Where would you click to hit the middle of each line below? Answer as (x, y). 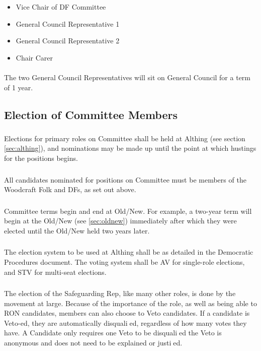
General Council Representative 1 (68, 23)
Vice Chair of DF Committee (61, 7)
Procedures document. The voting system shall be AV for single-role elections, (124, 261)
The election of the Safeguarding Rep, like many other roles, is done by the (120, 293)
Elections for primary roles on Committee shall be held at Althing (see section (125, 138)
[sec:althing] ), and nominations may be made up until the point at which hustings (130, 148)
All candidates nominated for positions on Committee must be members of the (125, 179)
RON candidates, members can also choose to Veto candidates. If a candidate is (127, 313)
